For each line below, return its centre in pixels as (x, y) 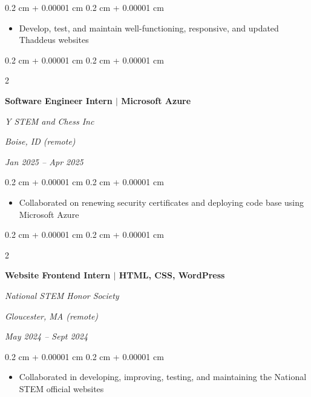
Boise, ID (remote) (40, 141)
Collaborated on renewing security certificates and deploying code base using (162, 202)
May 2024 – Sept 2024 (47, 336)
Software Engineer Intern (59, 100)
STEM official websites (61, 388)
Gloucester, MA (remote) (52, 316)
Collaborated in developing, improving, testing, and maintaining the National (163, 377)
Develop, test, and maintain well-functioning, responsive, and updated (149, 28)
